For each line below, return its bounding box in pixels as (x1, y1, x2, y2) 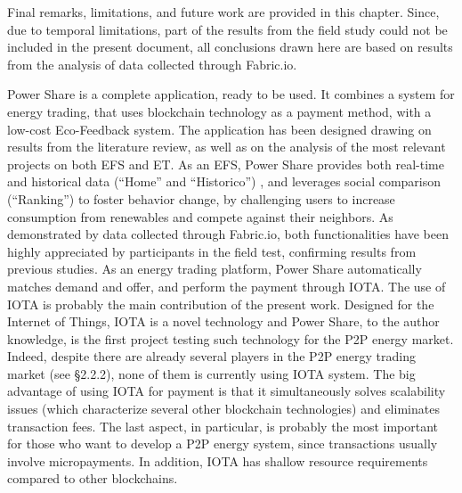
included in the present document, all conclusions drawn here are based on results (7, 37, 453, 56)
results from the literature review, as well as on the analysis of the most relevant (7, 137, 446, 156)
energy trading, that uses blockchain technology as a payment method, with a (7, 102, 432, 120)
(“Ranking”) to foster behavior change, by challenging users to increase (7, 189, 395, 208)
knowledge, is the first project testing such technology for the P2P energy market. (7, 329, 454, 348)
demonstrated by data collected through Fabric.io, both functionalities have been (7, 225, 449, 243)
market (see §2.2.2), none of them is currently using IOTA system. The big (7, 364, 416, 382)
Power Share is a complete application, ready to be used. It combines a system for (7, 85, 455, 103)
